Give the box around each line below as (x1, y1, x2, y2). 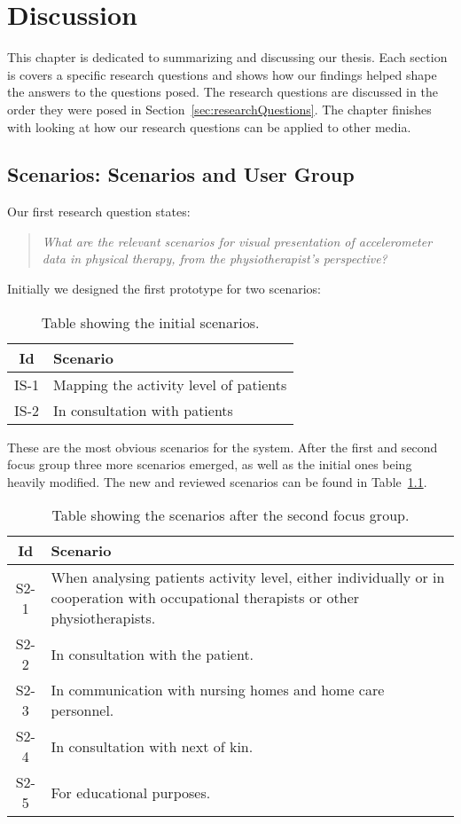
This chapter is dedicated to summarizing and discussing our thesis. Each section (7, 48, 448, 67)
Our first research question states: (7, 202, 191, 221)
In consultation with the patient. (51, 643, 254, 664)
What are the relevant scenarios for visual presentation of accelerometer (42, 232, 433, 250)
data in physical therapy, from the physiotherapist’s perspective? (42, 249, 387, 268)
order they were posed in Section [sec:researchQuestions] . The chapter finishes (7, 99, 432, 118)
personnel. (51, 700, 114, 721)
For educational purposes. (51, 781, 211, 803)
